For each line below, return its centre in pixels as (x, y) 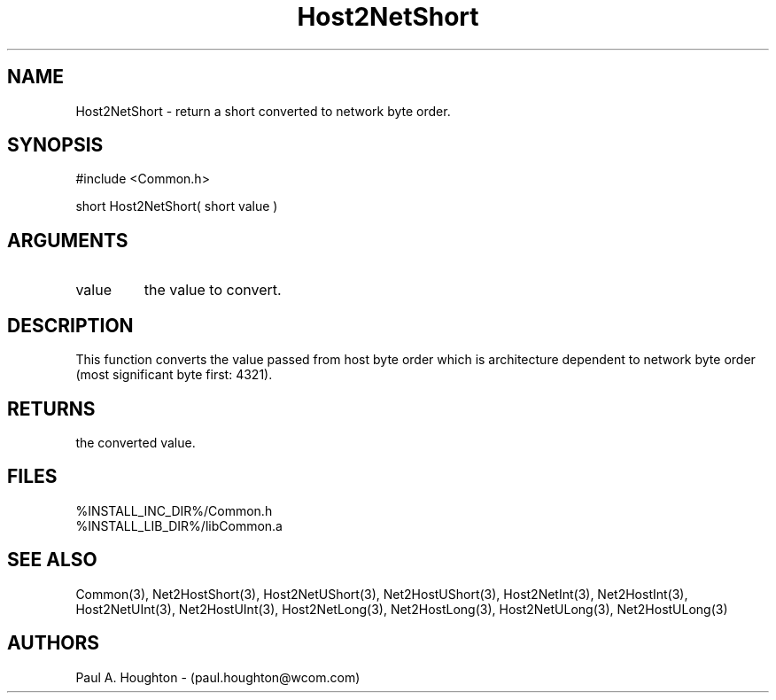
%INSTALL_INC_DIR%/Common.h (174, 510)
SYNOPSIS (55, 145)
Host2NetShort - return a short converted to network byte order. (263, 111)
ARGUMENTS (68, 240)
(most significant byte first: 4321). (174, 375)
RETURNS (51, 408)
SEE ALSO (52, 560)
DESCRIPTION (70, 325)
